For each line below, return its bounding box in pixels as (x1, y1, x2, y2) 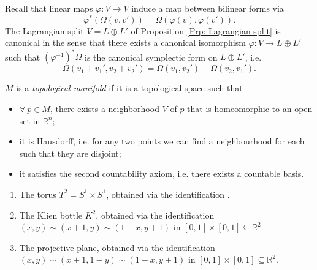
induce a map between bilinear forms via (131, 2, 284, 14)
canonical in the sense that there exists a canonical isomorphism (5, 36, 246, 49)
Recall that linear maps (5, 2, 93, 14)
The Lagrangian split (5, 24, 84, 37)
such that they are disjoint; (19, 146, 121, 159)
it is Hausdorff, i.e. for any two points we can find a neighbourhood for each (19, 135, 305, 148)
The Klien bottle (19, 208, 83, 221)
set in (19, 114, 40, 127)
